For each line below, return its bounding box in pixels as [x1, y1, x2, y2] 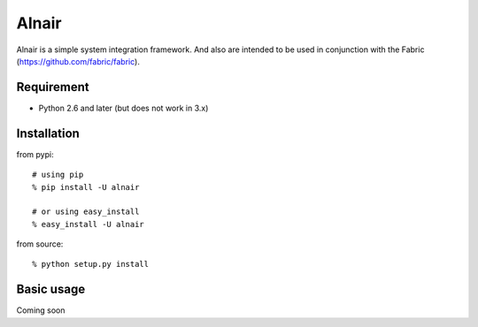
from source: [16, 239, 64, 249]
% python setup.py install [32, 259, 150, 270]
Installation [16, 125, 80, 141]
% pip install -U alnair [32, 182, 140, 192]
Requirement [16, 80, 90, 95]
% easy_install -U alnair [32, 219, 145, 229]
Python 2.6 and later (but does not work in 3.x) [38, 103, 209, 113]
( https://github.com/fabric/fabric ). [16, 56, 141, 66]
